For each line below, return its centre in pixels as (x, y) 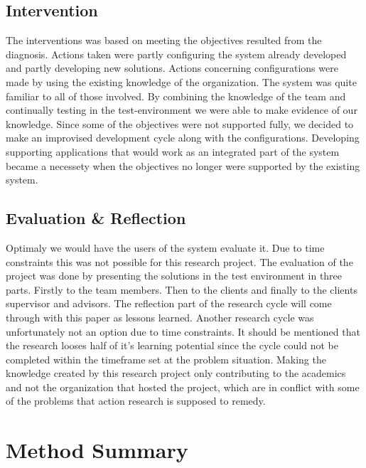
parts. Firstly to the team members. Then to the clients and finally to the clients (182, 289)
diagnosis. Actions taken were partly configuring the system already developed (176, 54)
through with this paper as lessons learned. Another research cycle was (160, 317)
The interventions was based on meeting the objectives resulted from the (164, 40)
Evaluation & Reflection (96, 218)
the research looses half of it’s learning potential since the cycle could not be (172, 345)
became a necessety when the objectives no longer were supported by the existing (183, 165)
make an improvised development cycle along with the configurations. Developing (183, 138)
